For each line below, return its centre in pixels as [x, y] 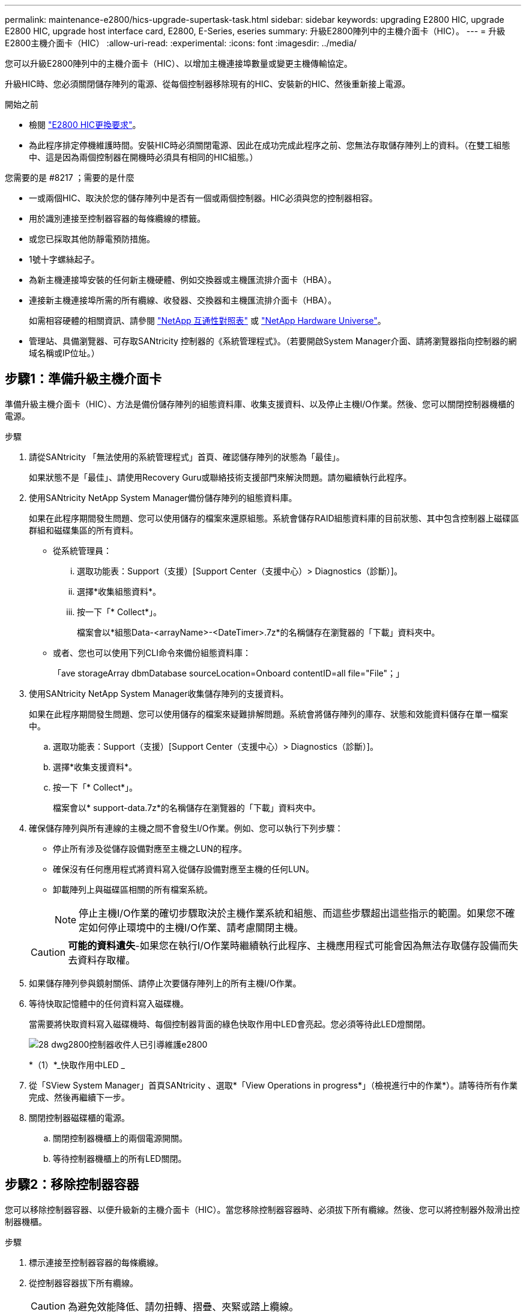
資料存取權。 [107, 960]
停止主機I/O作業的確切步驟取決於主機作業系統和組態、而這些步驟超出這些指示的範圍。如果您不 [292, 913]
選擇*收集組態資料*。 [119, 591]
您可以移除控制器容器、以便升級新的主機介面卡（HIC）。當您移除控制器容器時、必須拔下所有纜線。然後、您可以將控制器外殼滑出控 [262, 1209]
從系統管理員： [82, 550]
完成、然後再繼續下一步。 [79, 1097]
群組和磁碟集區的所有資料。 [83, 530]
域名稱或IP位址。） [64, 353]
